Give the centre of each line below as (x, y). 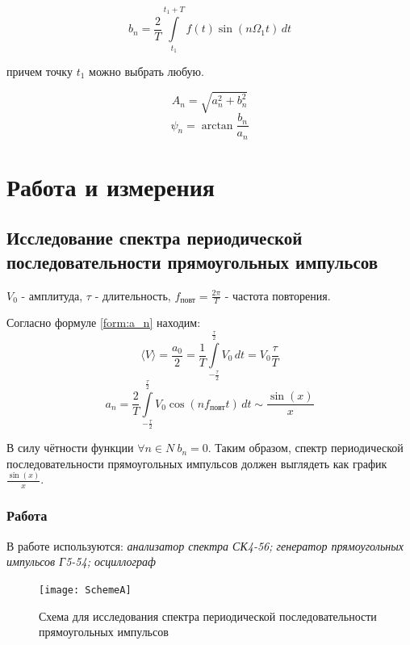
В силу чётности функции (70, 448)
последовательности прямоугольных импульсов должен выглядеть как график (197, 463)
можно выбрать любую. (146, 71)
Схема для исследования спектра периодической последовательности (208, 616)
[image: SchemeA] (85, 590)
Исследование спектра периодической (155, 238)
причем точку (40, 71)
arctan (217, 126)
